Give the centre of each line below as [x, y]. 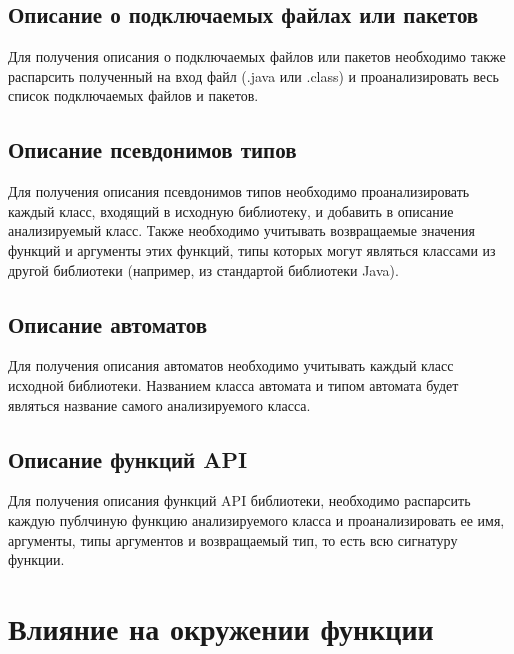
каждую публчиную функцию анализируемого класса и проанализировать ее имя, [256, 519]
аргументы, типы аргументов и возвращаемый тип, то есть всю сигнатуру [233, 539]
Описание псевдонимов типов [152, 149]
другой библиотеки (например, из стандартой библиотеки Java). [203, 269]
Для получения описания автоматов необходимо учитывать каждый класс [231, 365]
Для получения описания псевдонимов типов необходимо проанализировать [239, 191]
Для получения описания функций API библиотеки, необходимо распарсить [239, 500]
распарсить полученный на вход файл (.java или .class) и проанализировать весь [253, 75]
